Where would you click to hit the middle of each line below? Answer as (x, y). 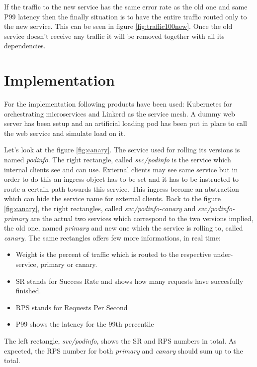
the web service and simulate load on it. (65, 133)
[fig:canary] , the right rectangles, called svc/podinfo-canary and (100, 208)
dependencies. (25, 46)
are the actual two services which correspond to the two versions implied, (142, 218)
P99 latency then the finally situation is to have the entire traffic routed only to (126, 16)
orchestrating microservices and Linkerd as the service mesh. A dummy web (120, 113)
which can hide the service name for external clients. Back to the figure (113, 198)
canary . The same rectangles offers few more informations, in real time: (112, 237)
